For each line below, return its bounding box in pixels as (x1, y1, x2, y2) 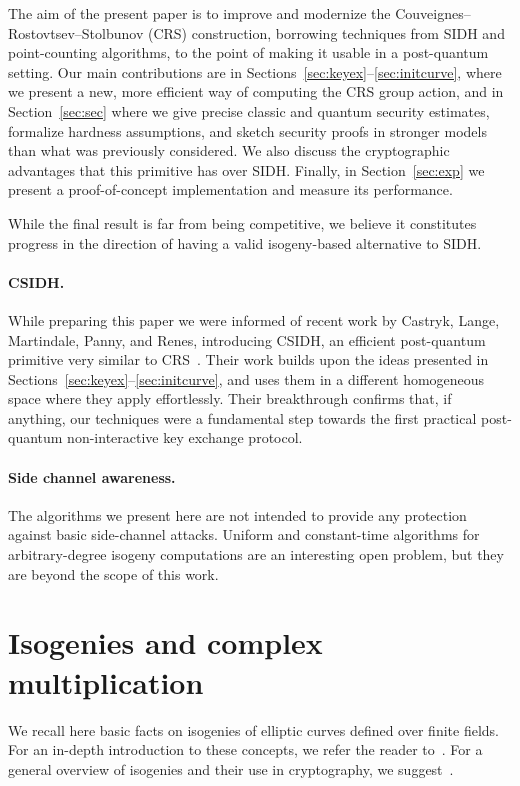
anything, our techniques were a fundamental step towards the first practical (8, 407, 477, 428)
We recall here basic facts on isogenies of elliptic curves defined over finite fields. (8, 719, 499, 740)
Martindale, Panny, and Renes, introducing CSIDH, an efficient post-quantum (8, 329, 486, 350)
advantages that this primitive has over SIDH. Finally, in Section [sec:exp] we (8, 159, 485, 180)
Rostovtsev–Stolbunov (8, 22, 144, 43)
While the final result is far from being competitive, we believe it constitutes (8, 212, 477, 233)
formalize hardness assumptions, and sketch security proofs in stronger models (8, 120, 487, 141)
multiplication (8, 661, 204, 702)
